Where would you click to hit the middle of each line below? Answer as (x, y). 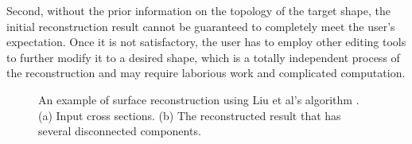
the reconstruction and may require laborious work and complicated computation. (206, 73)
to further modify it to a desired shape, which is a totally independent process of (203, 57)
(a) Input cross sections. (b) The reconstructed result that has (190, 115)
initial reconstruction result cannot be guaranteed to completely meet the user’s (201, 26)
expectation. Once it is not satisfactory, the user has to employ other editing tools (206, 42)
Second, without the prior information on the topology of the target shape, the (198, 10)
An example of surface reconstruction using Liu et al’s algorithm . (199, 99)
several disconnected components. (120, 131)
